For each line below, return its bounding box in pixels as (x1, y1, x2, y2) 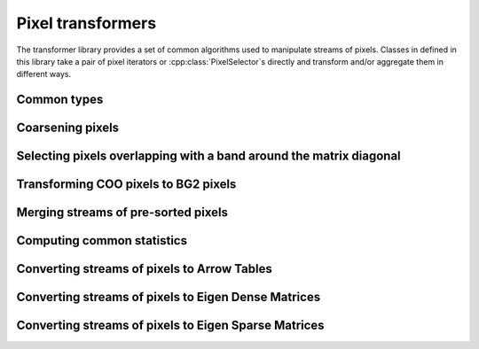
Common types (16, 92, 104, 107)
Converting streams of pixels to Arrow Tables (16, 261, 272, 276)
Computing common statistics (16, 233, 188, 248)
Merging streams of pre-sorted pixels (16, 205, 228, 221)
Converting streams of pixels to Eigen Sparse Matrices (16, 318, 325, 333)
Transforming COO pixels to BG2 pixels (16, 177, 237, 192)
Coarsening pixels (16, 120, 120, 136)
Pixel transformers (16, 13, 157, 33)
